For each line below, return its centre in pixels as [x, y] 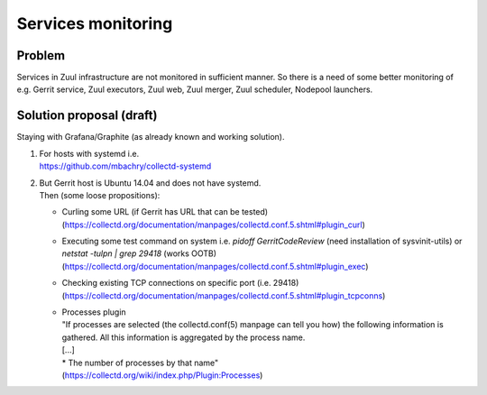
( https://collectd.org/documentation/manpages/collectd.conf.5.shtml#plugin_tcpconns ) [224, 295]
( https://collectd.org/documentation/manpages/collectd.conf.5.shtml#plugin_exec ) [215, 266]
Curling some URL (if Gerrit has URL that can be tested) [165, 212]
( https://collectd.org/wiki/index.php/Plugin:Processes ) [162, 375]
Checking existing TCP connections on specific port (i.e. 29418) [180, 283]
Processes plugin [94, 312]
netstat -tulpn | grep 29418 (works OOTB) [139, 253]
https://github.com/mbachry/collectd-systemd [125, 166]
